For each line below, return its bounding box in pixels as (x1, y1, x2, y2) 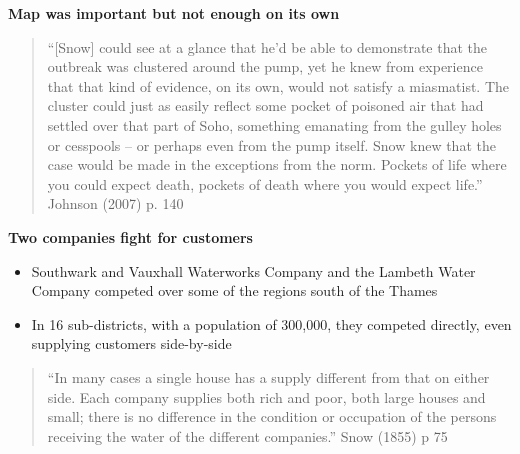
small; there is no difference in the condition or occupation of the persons (47, 406, 497, 427)
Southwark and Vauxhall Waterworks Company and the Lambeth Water (31, 260, 476, 281)
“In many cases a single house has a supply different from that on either (47, 366, 490, 387)
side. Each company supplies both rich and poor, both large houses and (47, 386, 486, 407)
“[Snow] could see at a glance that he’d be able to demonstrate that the (47, 36, 488, 57)
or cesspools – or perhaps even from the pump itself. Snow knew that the (47, 134, 496, 155)
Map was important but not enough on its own (8, 3, 340, 23)
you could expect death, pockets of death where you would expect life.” (47, 173, 483, 194)
